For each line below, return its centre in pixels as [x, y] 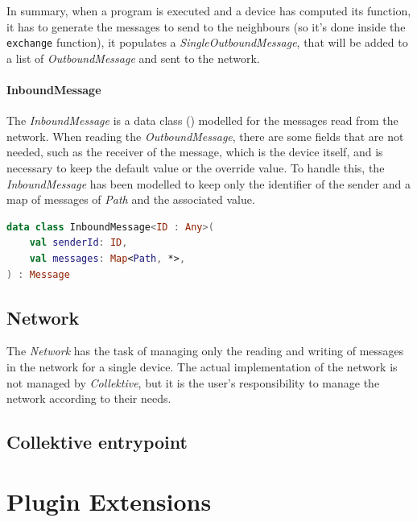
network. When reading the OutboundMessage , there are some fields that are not [205, 136]
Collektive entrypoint [97, 442]
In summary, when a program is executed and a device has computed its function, [209, 10]
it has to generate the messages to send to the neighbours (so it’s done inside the [206, 26]
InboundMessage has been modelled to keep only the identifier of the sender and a [208, 183]
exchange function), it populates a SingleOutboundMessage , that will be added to [207, 42]
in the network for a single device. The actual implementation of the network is [202, 366]
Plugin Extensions [109, 501]
